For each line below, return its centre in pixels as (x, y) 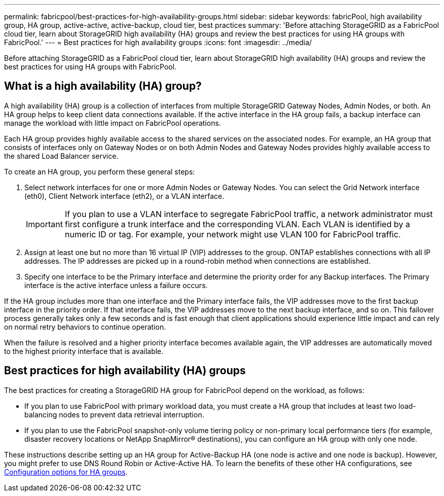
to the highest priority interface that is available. (84, 351)
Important (44, 224)
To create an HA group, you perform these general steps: (100, 171)
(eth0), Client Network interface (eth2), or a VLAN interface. (124, 196)
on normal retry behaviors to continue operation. (85, 327)
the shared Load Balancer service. (61, 156)
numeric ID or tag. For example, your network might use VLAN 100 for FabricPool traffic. (233, 234)
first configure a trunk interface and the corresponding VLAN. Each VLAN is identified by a (237, 224)
